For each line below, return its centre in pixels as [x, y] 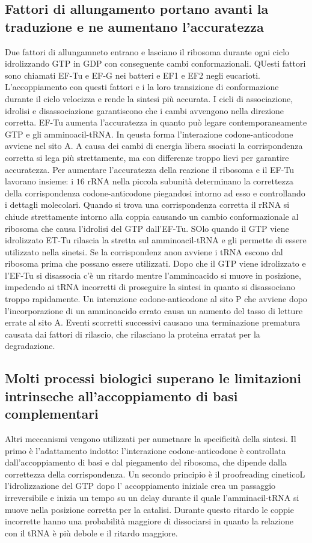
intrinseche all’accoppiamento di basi [121, 396]
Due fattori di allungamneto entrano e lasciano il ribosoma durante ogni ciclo [147, 51]
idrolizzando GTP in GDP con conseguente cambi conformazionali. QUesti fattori [155, 63]
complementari [52, 414]
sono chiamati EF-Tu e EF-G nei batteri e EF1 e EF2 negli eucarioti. [133, 75]
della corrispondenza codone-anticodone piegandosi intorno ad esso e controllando [155, 193]
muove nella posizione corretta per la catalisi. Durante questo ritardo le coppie [149, 509]
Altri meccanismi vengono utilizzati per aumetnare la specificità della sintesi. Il [151, 439]
